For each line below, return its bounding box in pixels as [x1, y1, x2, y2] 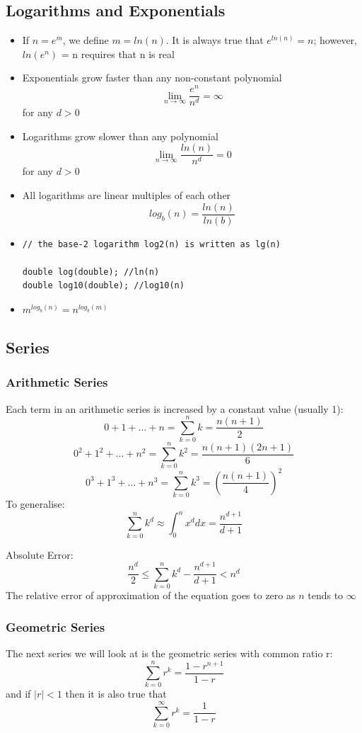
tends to [308, 588, 344, 603]
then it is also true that [65, 686, 167, 701]
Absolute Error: [6, 547, 74, 562]
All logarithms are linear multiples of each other [22, 187, 231, 202]
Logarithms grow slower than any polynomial [22, 128, 218, 143]
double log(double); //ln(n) [22, 266, 160, 277]
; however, [313, 33, 357, 47]
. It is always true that [165, 33, 264, 47]
